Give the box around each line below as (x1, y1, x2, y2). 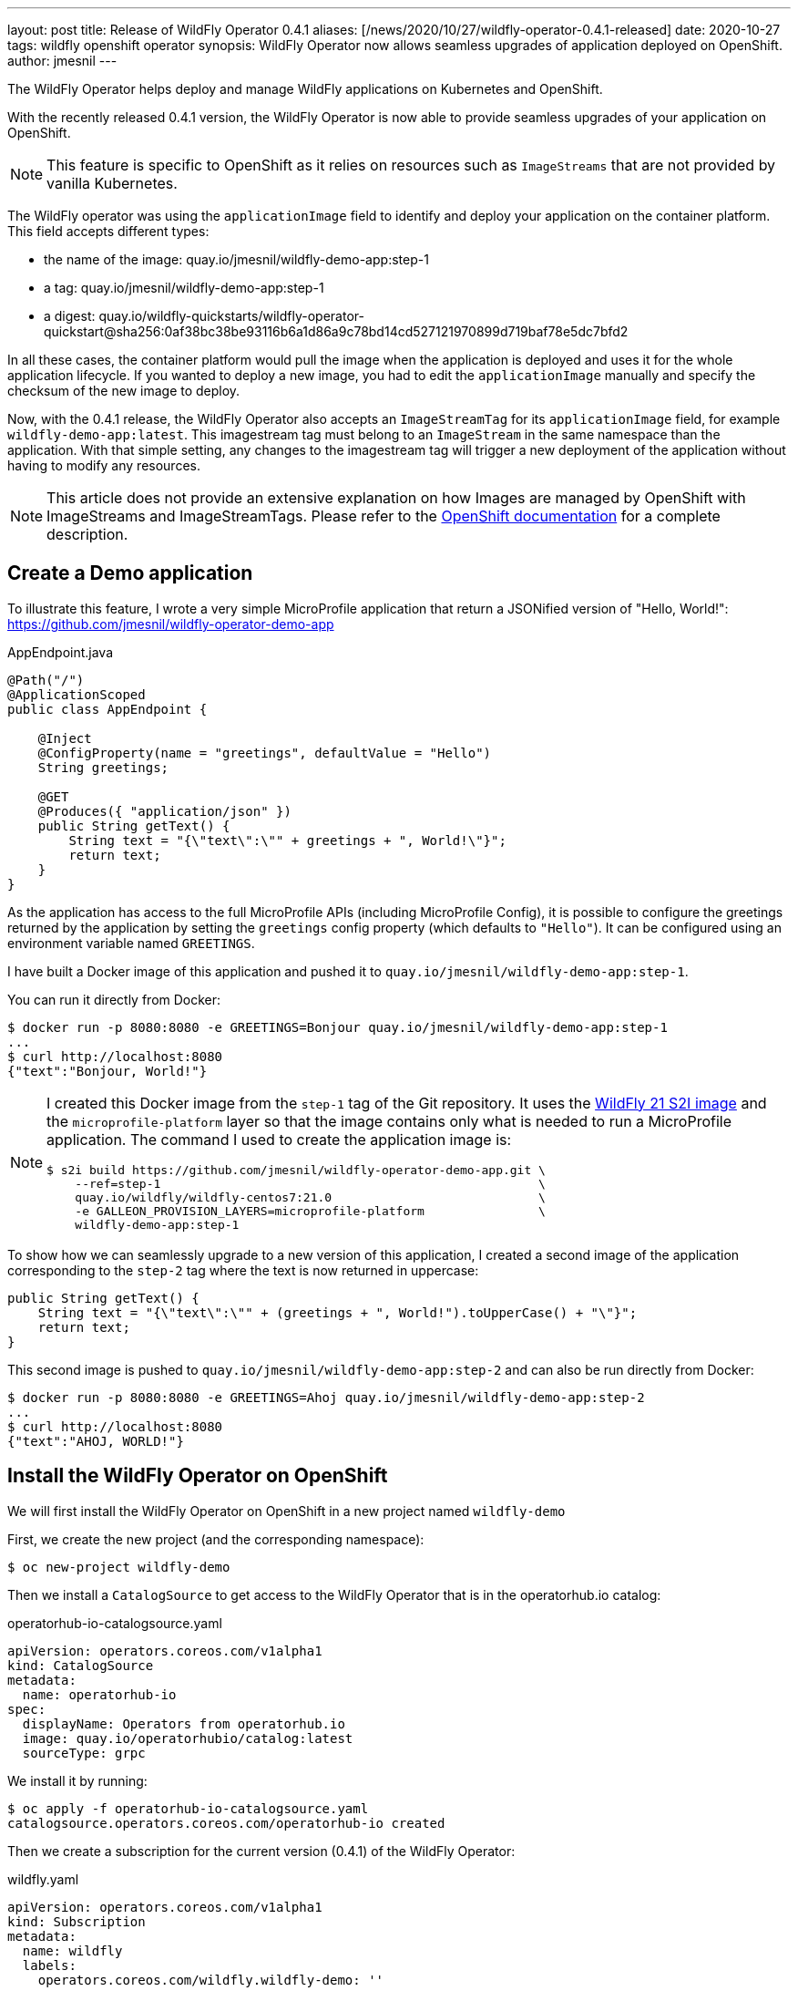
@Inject (37, 730, 92, 746)
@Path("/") (7, 672, 85, 687)
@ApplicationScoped (7, 686, 146, 702)
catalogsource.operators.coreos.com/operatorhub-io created (7, 1815, 445, 1831)
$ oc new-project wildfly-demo (7, 1559, 230, 1574)
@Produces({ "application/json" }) (37, 803, 292, 819)
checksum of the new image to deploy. (7, 383, 240, 398)
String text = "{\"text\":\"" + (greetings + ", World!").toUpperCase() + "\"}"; (37, 1305, 638, 1320)
